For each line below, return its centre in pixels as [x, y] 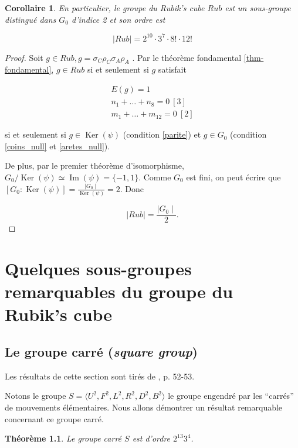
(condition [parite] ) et [162, 134]
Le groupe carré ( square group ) [101, 351]
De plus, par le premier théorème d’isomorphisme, [94, 165]
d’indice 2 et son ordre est [118, 19]
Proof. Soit [24, 57]
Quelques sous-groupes [98, 269]
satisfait [172, 69]
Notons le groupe [35, 396]
